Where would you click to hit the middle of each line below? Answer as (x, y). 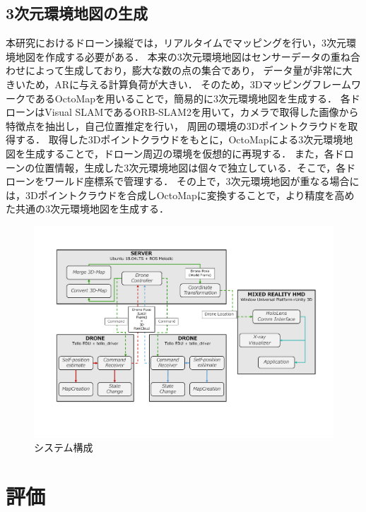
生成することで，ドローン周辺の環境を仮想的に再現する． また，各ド (184, 153)
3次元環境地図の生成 (77, 13)
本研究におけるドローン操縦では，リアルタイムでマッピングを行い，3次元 (176, 43)
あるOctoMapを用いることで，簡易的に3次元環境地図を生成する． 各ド (197, 98)
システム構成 (64, 447)
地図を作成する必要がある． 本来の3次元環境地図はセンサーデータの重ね (183, 56)
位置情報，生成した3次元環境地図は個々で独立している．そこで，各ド (195, 167)
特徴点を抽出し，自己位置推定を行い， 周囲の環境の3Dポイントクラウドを (177, 125)
